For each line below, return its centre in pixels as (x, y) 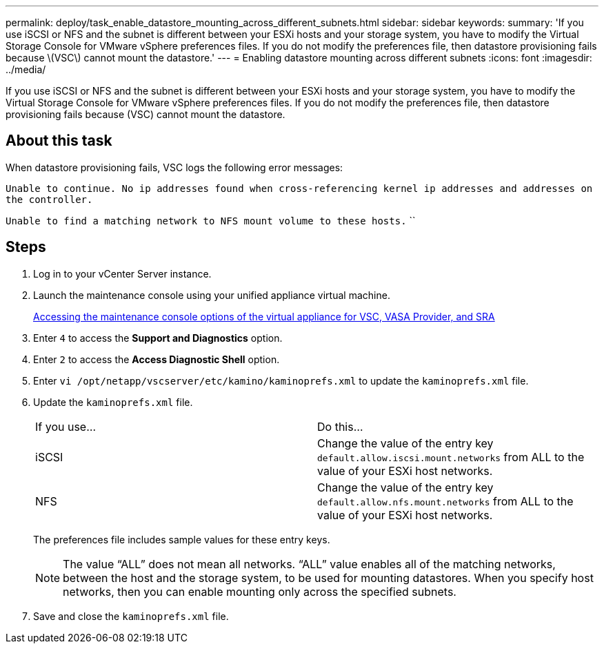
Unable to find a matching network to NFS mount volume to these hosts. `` (211, 220)
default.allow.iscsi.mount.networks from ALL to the (451, 457)
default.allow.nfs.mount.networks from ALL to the (445, 501)
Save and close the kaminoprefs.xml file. (131, 616)
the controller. (49, 199)
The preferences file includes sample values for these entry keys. (182, 539)
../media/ (26, 69)
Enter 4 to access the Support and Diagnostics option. (158, 338)
